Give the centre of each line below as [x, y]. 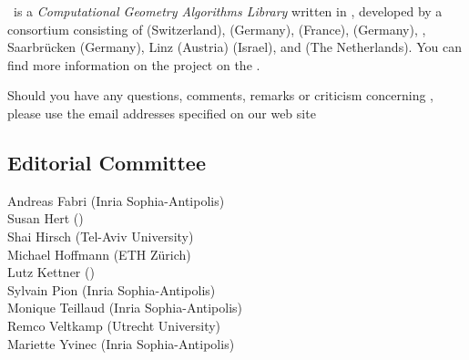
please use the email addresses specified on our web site [162, 113]
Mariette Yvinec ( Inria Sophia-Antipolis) [121, 343]
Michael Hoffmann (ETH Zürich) [99, 254]
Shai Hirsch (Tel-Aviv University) [101, 236]
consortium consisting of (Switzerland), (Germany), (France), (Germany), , [217, 29]
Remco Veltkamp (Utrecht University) [114, 325]
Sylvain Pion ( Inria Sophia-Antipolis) [112, 289]
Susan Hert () [46, 218]
